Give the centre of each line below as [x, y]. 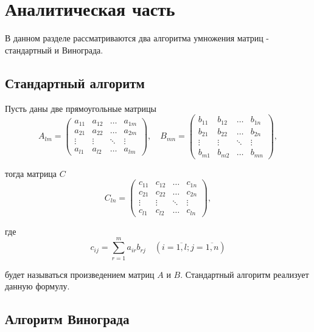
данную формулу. [37, 286]
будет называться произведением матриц [80, 274]
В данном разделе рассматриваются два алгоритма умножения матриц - [137, 38]
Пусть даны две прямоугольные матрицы [81, 108]
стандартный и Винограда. [54, 50]
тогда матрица [31, 173]
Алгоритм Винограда [67, 319]
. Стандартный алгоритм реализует [245, 274]
